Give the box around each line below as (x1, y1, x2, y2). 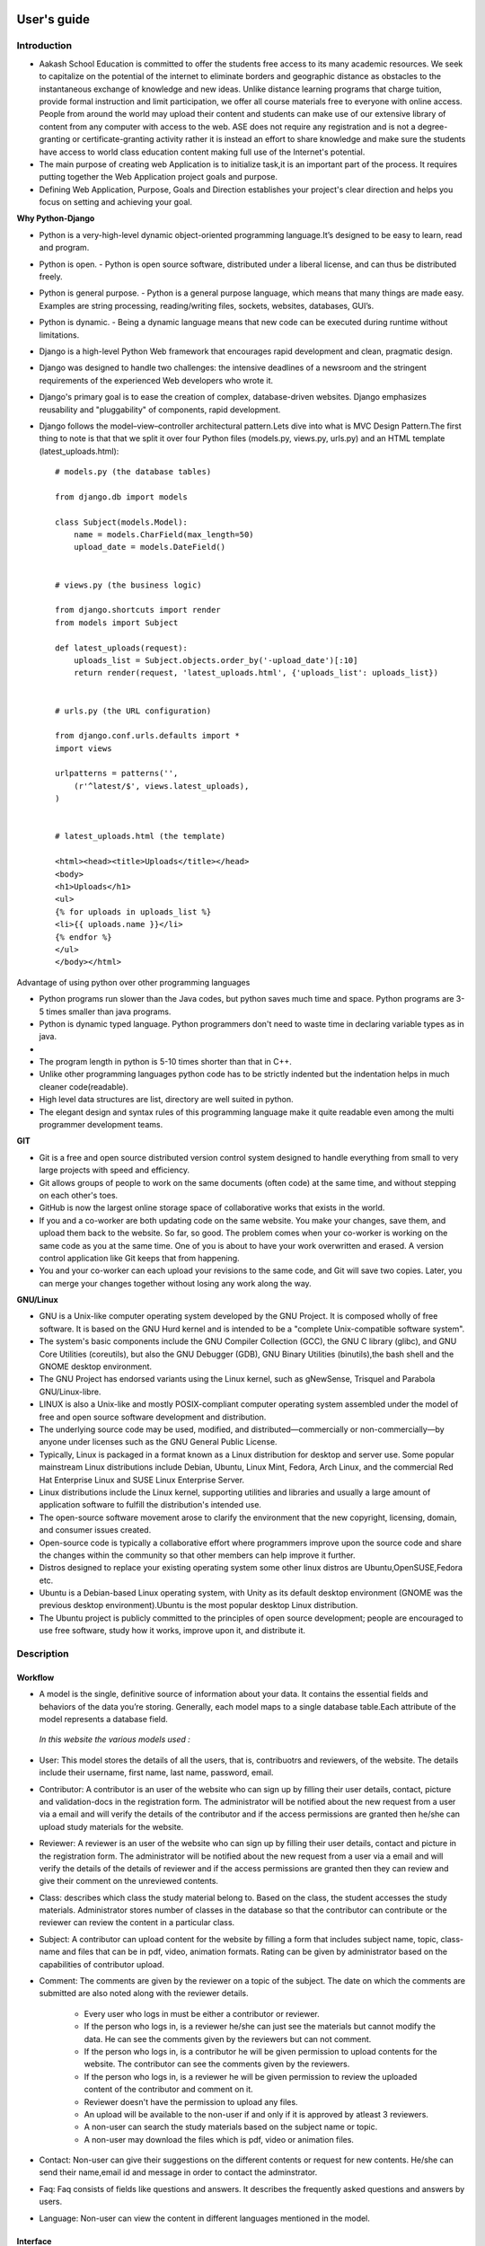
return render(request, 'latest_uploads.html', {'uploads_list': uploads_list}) (73, 668, 439, 678)
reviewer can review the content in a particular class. (39, 1917, 235, 1928)
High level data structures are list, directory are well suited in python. (39, 1094, 294, 1105)
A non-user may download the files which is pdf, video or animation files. (84, 2134, 355, 2144)
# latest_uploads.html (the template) (55, 831, 226, 842)
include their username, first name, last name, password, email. (39, 1767, 274, 1778)
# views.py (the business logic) (55, 579, 202, 590)
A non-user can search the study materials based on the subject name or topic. (84, 2121, 378, 2133)
